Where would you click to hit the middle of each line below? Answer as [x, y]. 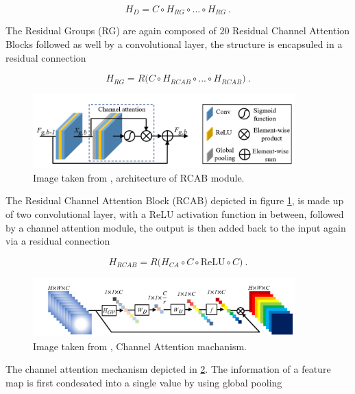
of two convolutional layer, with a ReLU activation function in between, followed [175, 214]
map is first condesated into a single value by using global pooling [144, 382]
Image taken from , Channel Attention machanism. [140, 346]
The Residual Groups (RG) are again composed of [111, 30]
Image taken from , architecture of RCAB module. [139, 177]
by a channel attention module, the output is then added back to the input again [176, 227]
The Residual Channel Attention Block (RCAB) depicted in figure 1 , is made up [175, 200]
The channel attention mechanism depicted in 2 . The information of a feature [168, 369]
